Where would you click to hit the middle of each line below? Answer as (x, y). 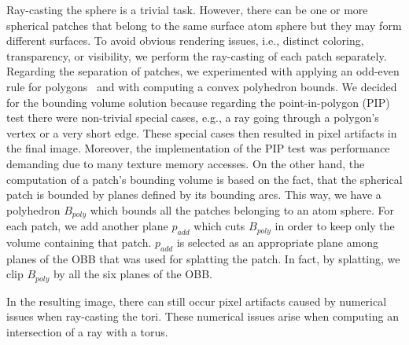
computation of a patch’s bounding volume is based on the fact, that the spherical (204, 179)
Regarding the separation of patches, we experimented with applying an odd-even (203, 71)
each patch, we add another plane (87, 226)
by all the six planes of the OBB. (133, 274)
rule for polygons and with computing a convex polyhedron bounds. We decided (202, 86)
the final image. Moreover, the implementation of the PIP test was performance (198, 148)
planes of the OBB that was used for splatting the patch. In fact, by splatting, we (203, 258)
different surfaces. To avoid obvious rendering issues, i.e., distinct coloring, (185, 40)
